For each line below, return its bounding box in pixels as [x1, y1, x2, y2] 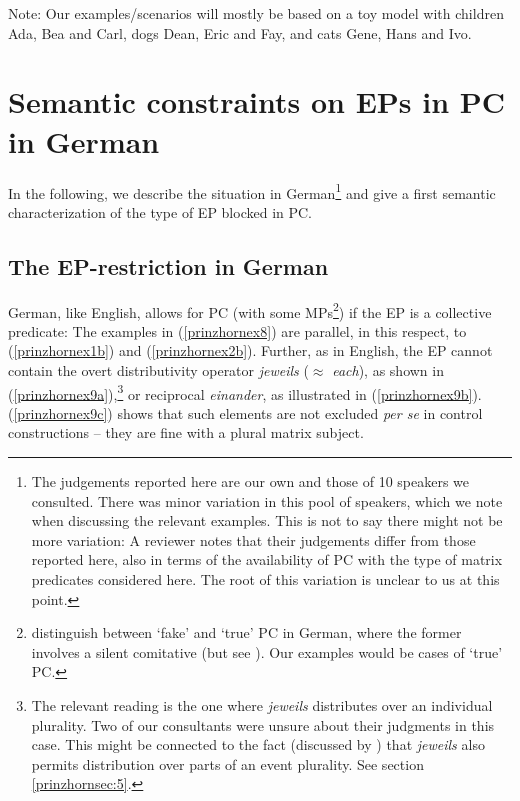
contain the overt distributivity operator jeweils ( [8, 359, 309, 380]
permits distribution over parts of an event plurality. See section [31, 753, 424, 774]
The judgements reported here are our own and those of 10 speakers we [31, 471, 470, 492]
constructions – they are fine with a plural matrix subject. [8, 422, 364, 443]
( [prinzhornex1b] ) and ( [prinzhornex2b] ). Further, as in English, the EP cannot [8, 340, 493, 361]
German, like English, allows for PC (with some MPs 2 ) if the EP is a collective [8, 298, 492, 322]
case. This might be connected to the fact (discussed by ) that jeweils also [31, 734, 485, 755]
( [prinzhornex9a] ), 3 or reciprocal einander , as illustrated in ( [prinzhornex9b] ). [8, 380, 482, 404]
